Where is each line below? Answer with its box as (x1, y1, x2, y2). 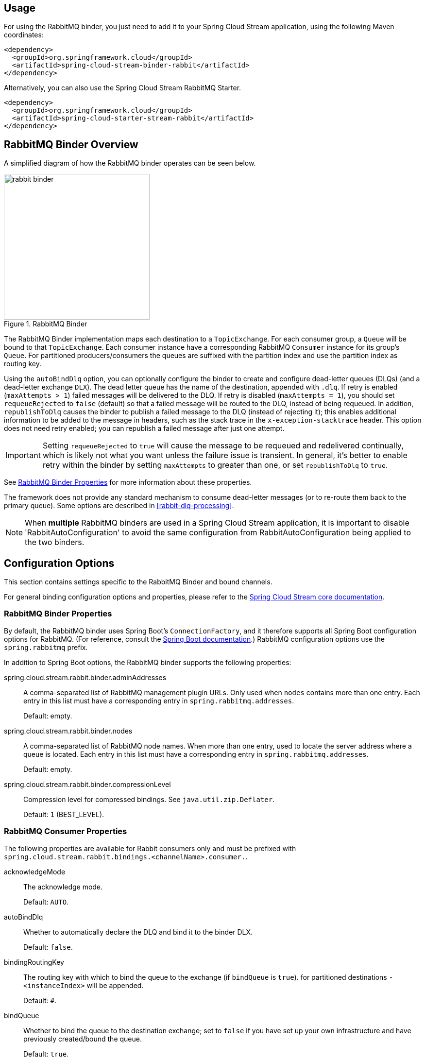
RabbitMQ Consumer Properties (4, 826, 127, 837)
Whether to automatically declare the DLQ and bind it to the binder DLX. (23, 927, 253, 936)
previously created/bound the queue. (23, 1034, 142, 1043)
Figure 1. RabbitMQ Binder (4, 320, 87, 328)
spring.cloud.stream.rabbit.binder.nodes (4, 726, 133, 735)
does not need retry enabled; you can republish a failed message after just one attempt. (4, 424, 285, 433)
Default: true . (23, 1049, 69, 1058)
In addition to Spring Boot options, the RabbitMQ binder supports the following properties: (4, 658, 291, 666)
